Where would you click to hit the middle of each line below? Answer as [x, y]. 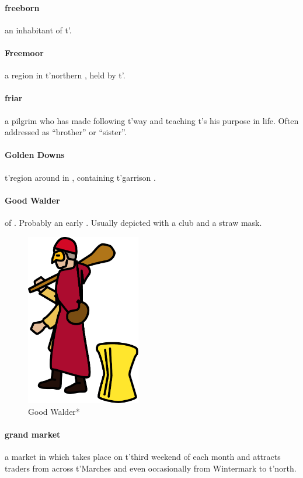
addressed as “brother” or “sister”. [66, 132]
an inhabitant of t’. [38, 30]
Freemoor [24, 52]
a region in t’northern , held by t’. [65, 75]
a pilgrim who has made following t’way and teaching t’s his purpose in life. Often [152, 120]
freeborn [22, 7]
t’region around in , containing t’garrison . [80, 177]
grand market [33, 434]
